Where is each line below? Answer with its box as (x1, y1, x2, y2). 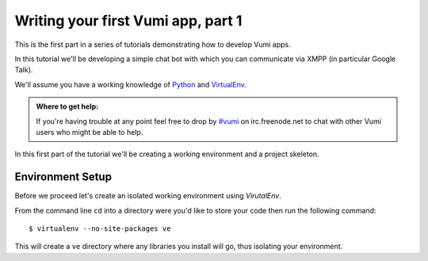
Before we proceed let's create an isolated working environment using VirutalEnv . (14, 191, 281, 201)
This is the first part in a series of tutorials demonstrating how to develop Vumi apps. (14, 40, 291, 49)
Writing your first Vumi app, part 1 (14, 12, 243, 29)
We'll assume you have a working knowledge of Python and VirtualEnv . (14, 79, 247, 89)
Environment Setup (14, 171, 113, 184)
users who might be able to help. (36, 127, 143, 136)
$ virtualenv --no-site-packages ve (29, 224, 171, 233)
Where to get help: (36, 102, 99, 111)
